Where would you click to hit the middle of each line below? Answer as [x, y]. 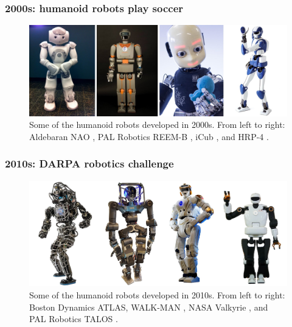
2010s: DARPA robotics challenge [89, 163]
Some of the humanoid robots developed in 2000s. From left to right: [157, 125]
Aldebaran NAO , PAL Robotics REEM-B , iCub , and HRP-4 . [149, 136]
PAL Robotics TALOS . [74, 319]
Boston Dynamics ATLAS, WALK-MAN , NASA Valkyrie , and [149, 307]
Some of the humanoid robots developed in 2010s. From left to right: [157, 294]
